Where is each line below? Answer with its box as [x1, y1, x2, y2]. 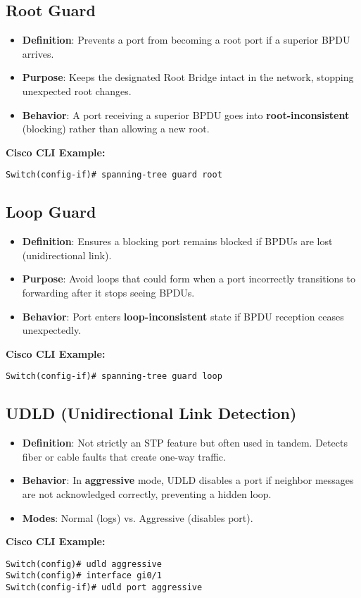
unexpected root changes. [22, 83, 132, 98]
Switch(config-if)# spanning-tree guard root [6, 170, 222, 180]
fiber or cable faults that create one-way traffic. [22, 449, 226, 463]
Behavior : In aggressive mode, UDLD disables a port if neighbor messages [22, 473, 354, 487]
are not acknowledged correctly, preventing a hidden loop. [22, 487, 272, 502]
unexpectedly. [22, 323, 82, 337]
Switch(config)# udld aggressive [6, 559, 162, 569]
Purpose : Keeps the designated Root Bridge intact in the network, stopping [22, 70, 354, 85]
